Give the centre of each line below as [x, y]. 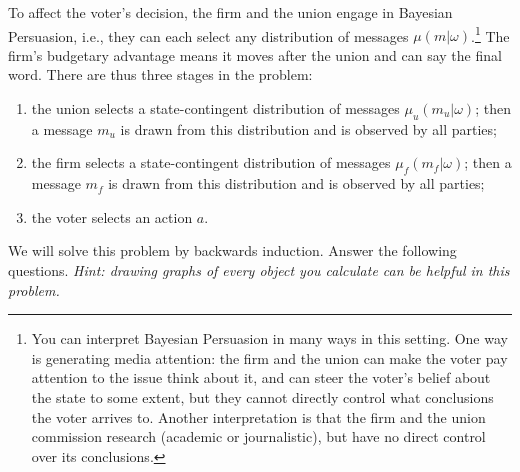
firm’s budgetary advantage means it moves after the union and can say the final [255, 54]
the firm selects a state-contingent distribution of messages [211, 162]
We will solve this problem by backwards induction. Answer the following [232, 250]
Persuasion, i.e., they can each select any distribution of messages [208, 35]
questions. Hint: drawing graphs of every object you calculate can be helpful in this [259, 270]
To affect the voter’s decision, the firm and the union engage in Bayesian [230, 12]
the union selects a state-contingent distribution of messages [215, 108]
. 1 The [490, 34]
